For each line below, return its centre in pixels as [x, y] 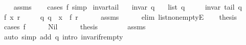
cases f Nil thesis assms [75, 27]
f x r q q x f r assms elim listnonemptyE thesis [120, 16]
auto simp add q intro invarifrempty [63, 36]
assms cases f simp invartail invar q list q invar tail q [128, 7]
